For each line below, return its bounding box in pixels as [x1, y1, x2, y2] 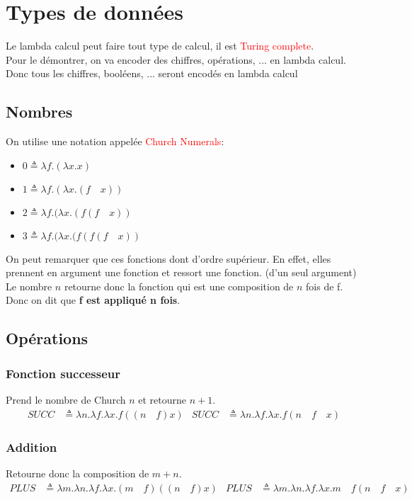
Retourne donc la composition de [6, 465, 149, 480]
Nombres [6, 101, 73, 123]
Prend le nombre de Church [6, 392, 126, 407]
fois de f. [306, 278, 343, 293]
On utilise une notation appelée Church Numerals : [6, 134, 224, 149]
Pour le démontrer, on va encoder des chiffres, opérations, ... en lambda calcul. [6, 52, 346, 67]
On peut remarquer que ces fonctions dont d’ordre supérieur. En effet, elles [6, 251, 331, 266]
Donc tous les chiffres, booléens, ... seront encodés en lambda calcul [6, 66, 298, 81]
